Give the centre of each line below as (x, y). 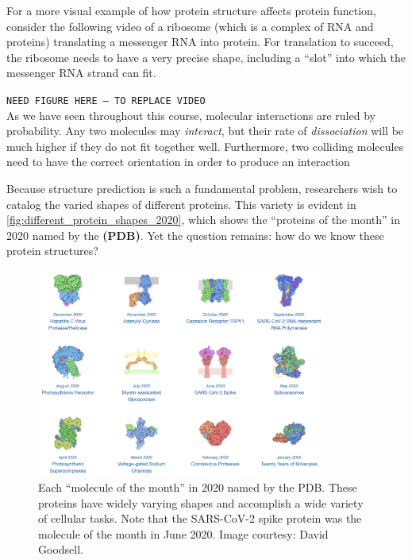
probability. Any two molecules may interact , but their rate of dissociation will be (205, 131)
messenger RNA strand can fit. (81, 73)
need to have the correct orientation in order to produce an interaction (178, 162)
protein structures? (52, 251)
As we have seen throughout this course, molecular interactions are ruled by (191, 115)
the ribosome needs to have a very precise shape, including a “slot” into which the (206, 57)
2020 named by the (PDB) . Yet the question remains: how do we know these (195, 235)
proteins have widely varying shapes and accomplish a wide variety (201, 502)
